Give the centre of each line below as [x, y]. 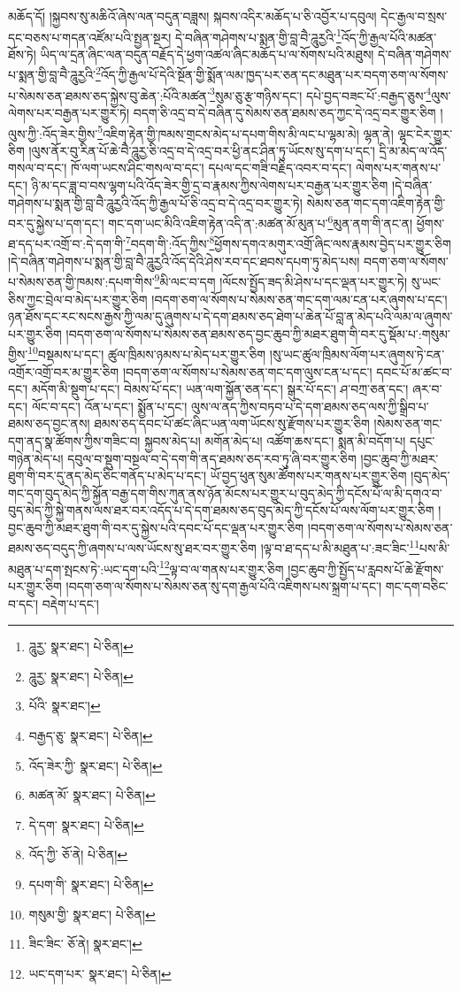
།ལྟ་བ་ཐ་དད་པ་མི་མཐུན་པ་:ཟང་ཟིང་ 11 [340, 547]
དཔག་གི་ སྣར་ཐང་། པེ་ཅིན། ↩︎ [91, 884]
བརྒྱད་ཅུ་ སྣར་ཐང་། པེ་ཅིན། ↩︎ [91, 735]
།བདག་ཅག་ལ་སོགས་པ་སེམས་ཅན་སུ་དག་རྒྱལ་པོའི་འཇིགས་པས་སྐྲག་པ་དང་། [224, 585]
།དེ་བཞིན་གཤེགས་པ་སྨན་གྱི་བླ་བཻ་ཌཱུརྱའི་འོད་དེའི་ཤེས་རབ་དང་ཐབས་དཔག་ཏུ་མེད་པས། [184, 261]
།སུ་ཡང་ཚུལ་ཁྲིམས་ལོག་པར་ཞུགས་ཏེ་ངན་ [357, 354]
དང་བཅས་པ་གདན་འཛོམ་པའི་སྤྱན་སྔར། [90, 37]
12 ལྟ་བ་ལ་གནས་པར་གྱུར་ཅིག [221, 567]
